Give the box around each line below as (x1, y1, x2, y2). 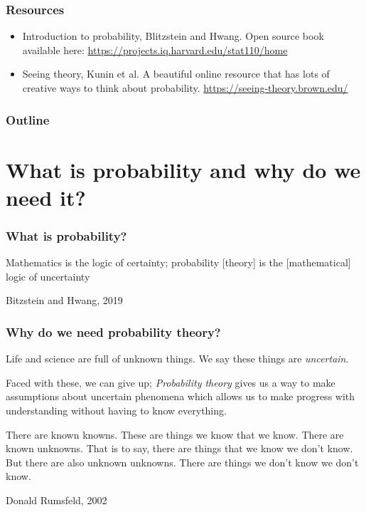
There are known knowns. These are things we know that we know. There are (6, 427, 344, 442)
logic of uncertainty (6, 268, 90, 283)
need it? (6, 182, 86, 211)
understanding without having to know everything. (6, 403, 227, 417)
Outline (6, 110, 50, 128)
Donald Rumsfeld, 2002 (6, 492, 107, 507)
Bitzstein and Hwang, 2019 (6, 293, 123, 308)
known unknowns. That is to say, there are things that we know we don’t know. (6, 441, 353, 456)
